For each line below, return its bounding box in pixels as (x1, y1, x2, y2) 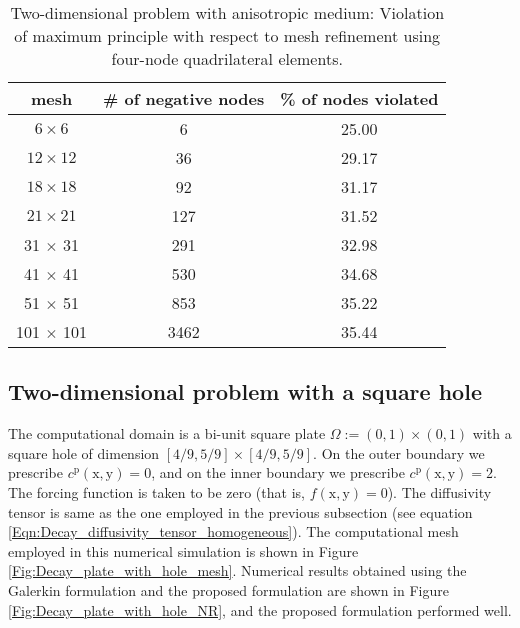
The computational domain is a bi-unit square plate (8, 423, 326, 444)
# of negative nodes (103, 87, 265, 110)
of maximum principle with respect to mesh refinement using (14, 24, 441, 47)
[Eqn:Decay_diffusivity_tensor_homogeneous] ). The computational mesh (8, 521, 459, 542)
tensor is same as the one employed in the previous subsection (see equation (8, 501, 473, 522)
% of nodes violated (280, 87, 439, 110)
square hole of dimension (8, 442, 160, 463)
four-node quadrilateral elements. (111, 47, 343, 70)
